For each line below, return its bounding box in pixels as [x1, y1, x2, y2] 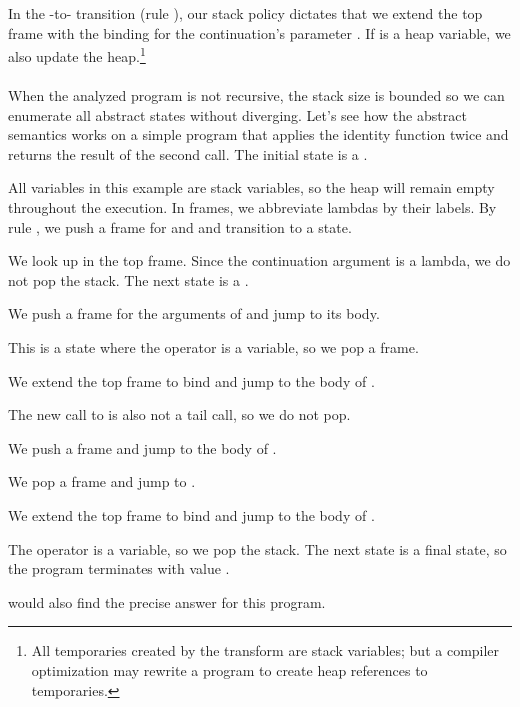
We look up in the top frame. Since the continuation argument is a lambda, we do [8, 250, 511, 271]
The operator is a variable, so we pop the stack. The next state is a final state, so [8, 538, 507, 559]
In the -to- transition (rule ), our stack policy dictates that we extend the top [8, 3, 483, 23]
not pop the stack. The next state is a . [8, 269, 249, 290]
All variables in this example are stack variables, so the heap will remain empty [8, 177, 495, 198]
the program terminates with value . [8, 558, 230, 579]
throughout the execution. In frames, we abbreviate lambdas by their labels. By [8, 197, 497, 217]
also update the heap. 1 [8, 43, 146, 66]
